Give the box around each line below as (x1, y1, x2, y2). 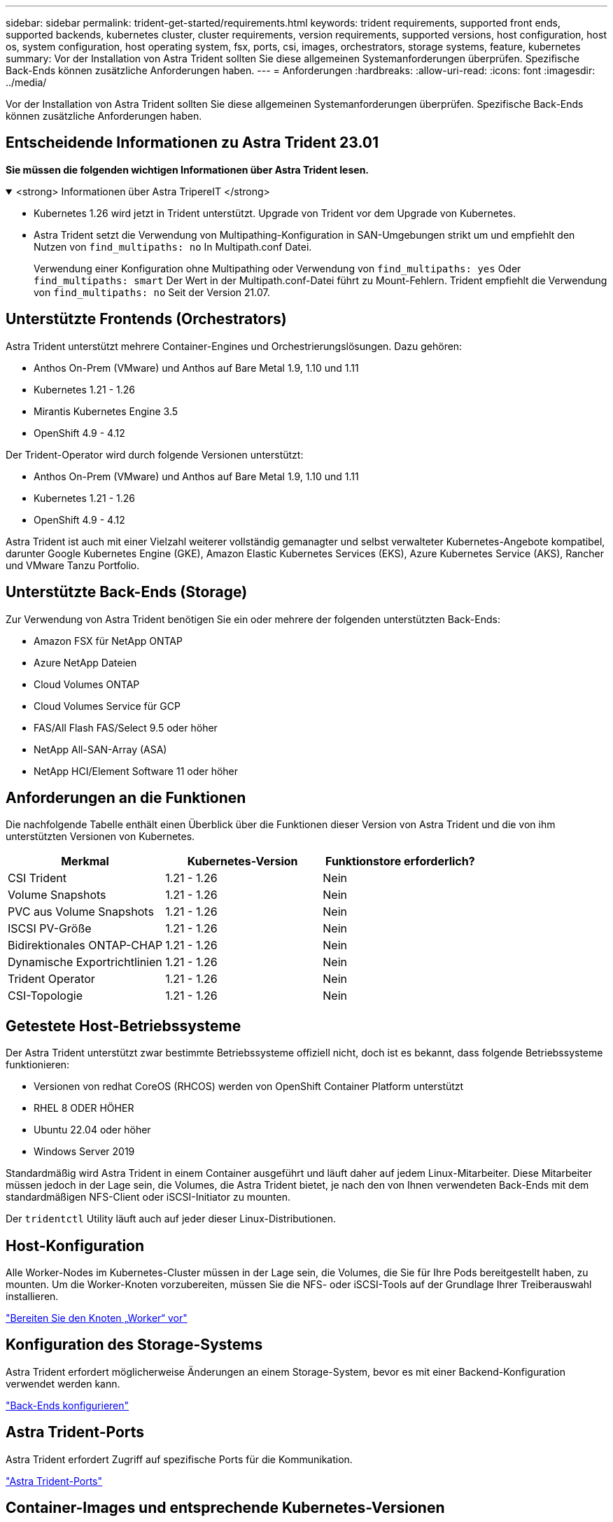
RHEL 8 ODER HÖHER (34, 1102, 134, 1115)
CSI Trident (8, 871, 67, 886)
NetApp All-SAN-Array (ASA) (34, 743, 167, 755)
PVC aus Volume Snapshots (8, 905, 154, 919)
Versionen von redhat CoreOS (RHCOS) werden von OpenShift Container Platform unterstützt (34, 1080, 464, 1093)
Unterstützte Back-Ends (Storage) (6, 583, 248, 601)
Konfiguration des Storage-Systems (6, 1336, 263, 1354)
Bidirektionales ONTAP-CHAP (8, 938, 163, 953)
